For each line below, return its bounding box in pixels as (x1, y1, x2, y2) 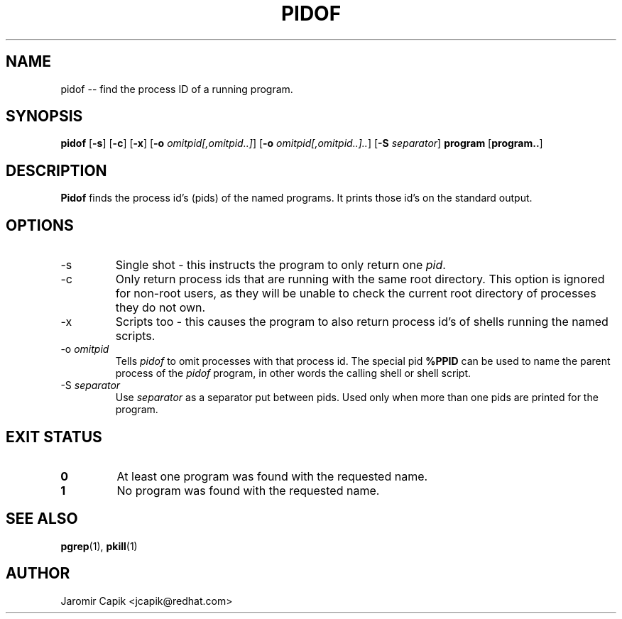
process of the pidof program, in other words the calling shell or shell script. (115, 367, 471, 380)
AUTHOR (6, 564, 70, 583)
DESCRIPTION (6, 161, 107, 180)
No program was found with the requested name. (116, 483, 380, 498)
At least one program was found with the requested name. (116, 469, 428, 483)
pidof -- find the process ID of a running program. (60, 82, 293, 95)
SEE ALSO (6, 510, 78, 528)
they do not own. (115, 300, 206, 315)
